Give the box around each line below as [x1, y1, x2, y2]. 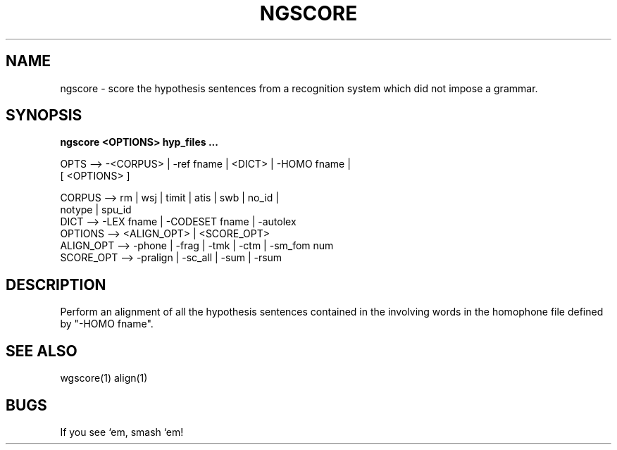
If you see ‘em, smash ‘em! [60, 425, 184, 438]
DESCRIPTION [6, 275, 106, 294]
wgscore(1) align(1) [60, 372, 148, 385]
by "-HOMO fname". [60, 318, 154, 330]
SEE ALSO [6, 342, 77, 360]
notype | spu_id [60, 204, 132, 216]
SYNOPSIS [6, 106, 82, 125]
